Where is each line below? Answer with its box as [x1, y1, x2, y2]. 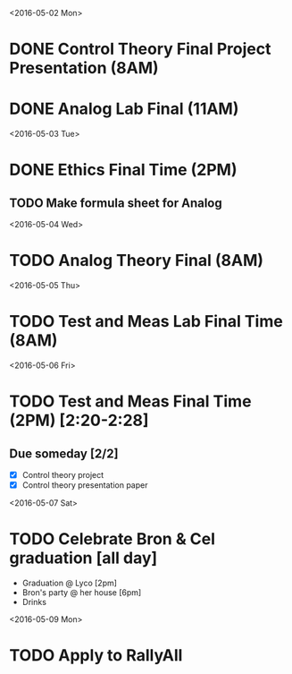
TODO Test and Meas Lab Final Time [9, 311, 283, 332]
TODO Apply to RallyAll [9, 645, 183, 666]
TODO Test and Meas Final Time [9, 391, 252, 412]
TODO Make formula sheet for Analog [9, 195, 223, 210]
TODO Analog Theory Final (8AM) [9, 251, 264, 271]
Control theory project [21, 470, 104, 480]
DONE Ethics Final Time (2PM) [9, 160, 238, 180]
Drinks [21, 597, 47, 608]
